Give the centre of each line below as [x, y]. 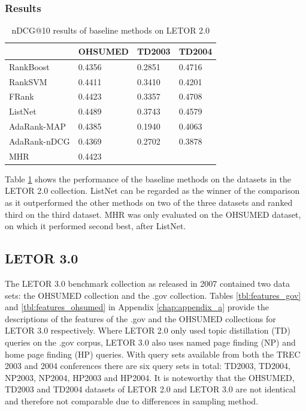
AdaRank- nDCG [40, 141]
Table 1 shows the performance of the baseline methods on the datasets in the [148, 178]
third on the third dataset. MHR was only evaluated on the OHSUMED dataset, [153, 214]
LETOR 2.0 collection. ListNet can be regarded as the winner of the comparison [152, 190]
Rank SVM [28, 81]
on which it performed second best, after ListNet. [96, 226]
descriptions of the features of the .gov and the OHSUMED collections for [140, 318]
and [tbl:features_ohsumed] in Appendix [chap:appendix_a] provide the [137, 307]
